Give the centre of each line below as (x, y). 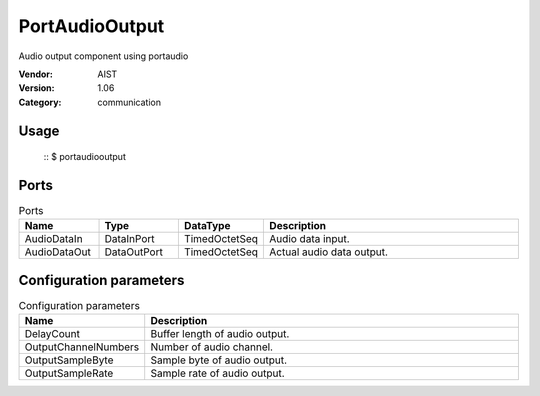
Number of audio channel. (212, 347)
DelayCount (52, 334)
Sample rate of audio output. (217, 373)
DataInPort (129, 239)
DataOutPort (134, 252)
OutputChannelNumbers (82, 347)
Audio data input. (309, 239)
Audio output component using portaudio (103, 56)
